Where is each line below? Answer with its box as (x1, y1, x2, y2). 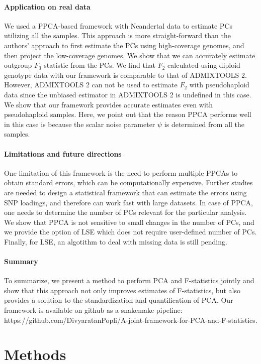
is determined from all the (164, 118, 245, 129)
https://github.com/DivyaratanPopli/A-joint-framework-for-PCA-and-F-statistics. (4, 314, 257, 325)
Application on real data (4, 1, 91, 12)
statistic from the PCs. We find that (44, 60, 156, 70)
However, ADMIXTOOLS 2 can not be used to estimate (4, 79, 178, 90)
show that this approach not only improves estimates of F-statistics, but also (4, 285, 240, 295)
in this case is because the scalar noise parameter (4, 118, 155, 129)
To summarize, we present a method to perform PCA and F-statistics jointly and (4, 275, 254, 286)
